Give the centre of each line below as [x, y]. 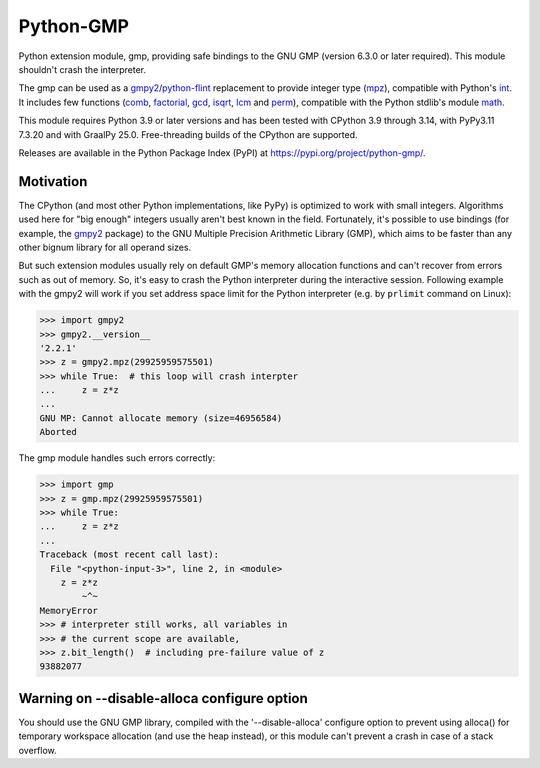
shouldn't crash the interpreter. [82, 69]
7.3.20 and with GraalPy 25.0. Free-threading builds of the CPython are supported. [188, 134]
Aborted [58, 432]
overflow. [37, 750]
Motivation [53, 181]
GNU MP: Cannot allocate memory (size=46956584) [161, 418]
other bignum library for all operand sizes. [105, 247]
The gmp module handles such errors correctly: [117, 458]
